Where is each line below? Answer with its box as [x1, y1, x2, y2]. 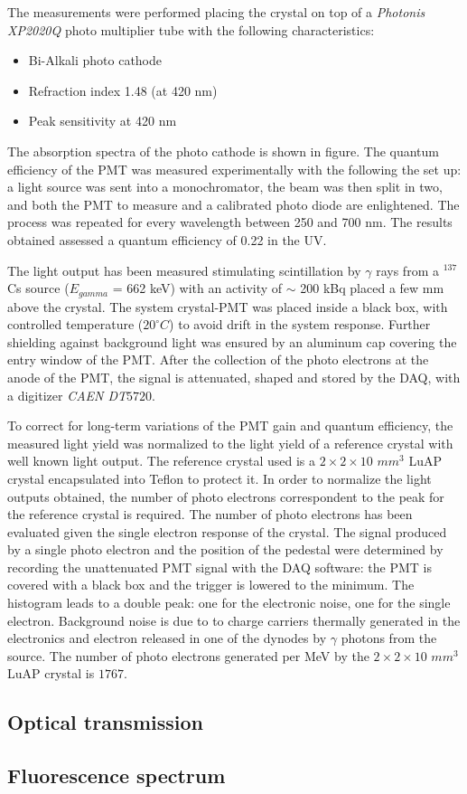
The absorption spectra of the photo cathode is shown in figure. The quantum [7, 141, 440, 160]
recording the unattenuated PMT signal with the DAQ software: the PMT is [7, 557, 432, 576]
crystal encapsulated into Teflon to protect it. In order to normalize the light [7, 468, 432, 487]
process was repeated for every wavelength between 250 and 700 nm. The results [7, 213, 453, 232]
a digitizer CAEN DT [7, 385, 127, 404]
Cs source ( [7, 279, 70, 298]
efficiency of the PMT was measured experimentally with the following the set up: [7, 159, 462, 178]
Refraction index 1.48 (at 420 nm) [28, 80, 218, 99]
